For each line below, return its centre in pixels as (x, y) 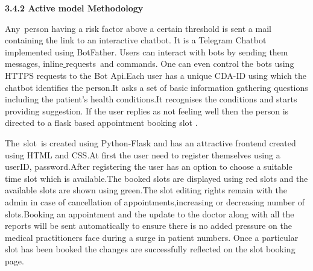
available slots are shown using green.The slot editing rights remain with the (146, 190)
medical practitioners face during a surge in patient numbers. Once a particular (152, 237)
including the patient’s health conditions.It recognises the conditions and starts (151, 99)
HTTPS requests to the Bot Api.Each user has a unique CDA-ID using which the (156, 75)
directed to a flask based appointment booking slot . (101, 123)
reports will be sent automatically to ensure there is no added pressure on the (148, 226)
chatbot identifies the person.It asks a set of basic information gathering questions (156, 87)
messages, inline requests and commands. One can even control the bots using (150, 64)
